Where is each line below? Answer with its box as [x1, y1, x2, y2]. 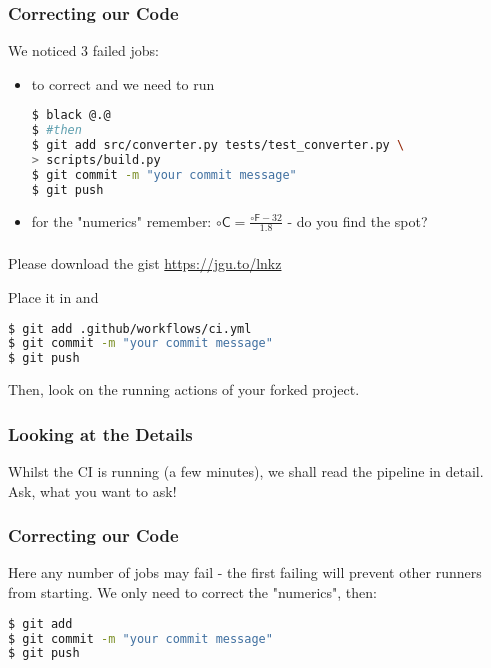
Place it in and [8, 287, 99, 307]
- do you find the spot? [287, 210, 428, 231]
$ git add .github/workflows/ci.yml [8, 321, 252, 336]
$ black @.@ [31, 108, 111, 123]
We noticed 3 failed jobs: [8, 40, 159, 61]
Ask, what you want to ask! [8, 480, 177, 501]
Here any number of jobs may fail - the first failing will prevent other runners [8, 562, 482, 583]
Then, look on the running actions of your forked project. [8, 379, 360, 400]
